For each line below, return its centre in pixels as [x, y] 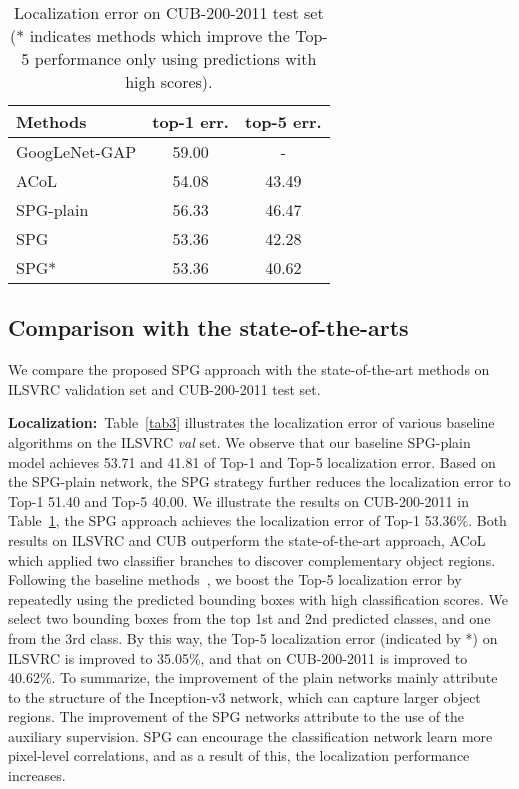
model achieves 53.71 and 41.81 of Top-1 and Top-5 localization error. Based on [252, 461]
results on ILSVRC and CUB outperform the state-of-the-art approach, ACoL [247, 539]
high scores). [169, 81]
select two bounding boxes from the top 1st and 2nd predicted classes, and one [249, 618]
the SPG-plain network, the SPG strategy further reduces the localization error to [259, 481]
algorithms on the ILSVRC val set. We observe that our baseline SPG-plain [239, 441]
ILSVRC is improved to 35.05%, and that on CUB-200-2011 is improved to [238, 657]
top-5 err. [283, 121]
